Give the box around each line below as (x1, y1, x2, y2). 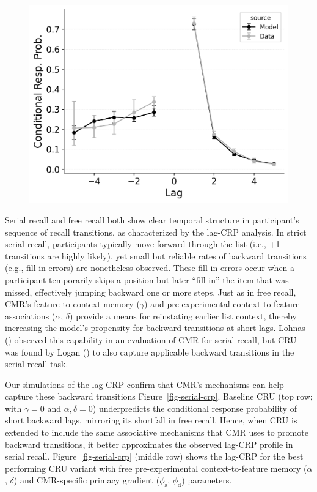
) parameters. (181, 474, 232, 486)
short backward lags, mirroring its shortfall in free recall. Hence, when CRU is (5, 414, 297, 427)
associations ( (5, 309, 56, 322)
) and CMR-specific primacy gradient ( (13, 474, 160, 486)
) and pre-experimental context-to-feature (144, 297, 300, 310)
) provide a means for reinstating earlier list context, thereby (70, 309, 297, 322)
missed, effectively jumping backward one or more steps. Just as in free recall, (5, 285, 296, 298)
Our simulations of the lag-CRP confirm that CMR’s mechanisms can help (5, 378, 284, 390)
